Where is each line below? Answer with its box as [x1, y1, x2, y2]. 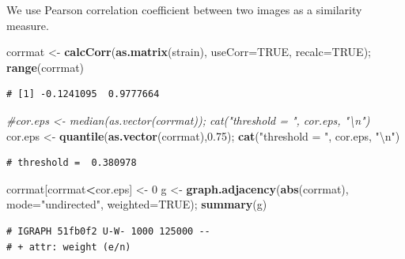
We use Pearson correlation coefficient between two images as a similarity [6, 2, 362, 17]
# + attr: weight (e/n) [6, 241, 131, 253]
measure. [6, 17, 49, 33]
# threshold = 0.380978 [6, 157, 137, 169]
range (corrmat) [6, 58, 85, 75]
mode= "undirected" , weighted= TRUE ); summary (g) [6, 196, 267, 212]
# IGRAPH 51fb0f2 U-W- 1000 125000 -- [6, 225, 210, 237]
